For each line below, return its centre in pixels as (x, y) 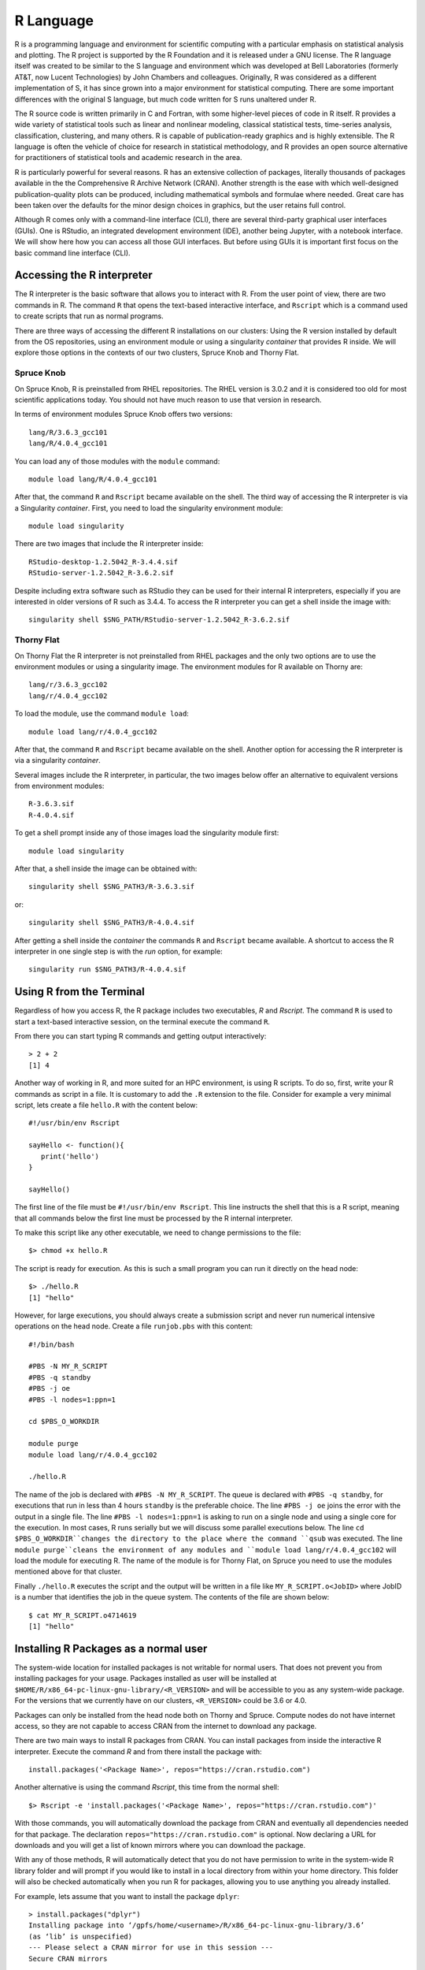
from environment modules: (59, 786)
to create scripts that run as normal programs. (89, 316)
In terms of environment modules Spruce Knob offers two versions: (124, 414)
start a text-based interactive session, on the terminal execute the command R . (142, 1021)
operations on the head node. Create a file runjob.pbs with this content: (134, 1326)
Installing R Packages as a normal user (111, 1648)
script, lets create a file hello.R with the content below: (106, 1105)
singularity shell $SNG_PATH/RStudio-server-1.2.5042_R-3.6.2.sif (159, 620)
